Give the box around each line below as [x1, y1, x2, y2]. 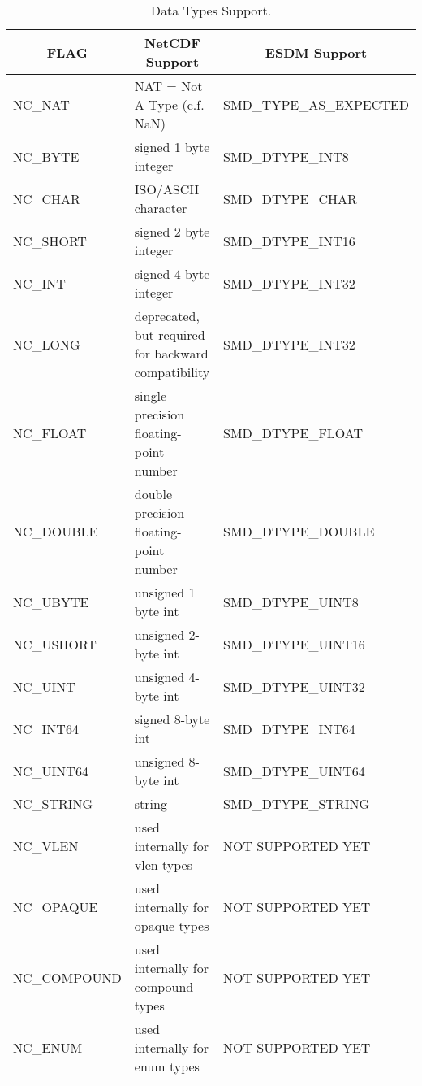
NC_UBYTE [13, 592, 89, 611]
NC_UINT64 [13, 761, 88, 780]
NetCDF [144, 33, 200, 52]
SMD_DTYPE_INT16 [223, 231, 355, 250]
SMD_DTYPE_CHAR [223, 189, 357, 208]
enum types [134, 1057, 200, 1075]
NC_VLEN [13, 836, 79, 855]
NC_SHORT [13, 231, 87, 250]
